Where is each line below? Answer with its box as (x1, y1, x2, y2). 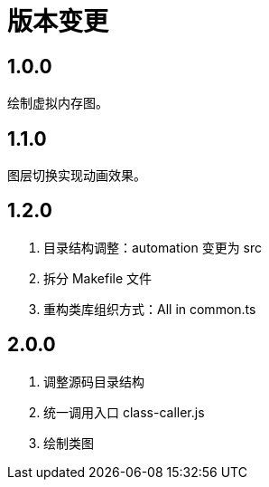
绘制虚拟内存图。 (7, 95, 108, 111)
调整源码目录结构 (43, 373, 144, 389)
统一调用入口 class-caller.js (43, 404, 205, 420)
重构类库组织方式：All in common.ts (43, 301, 256, 317)
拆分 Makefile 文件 (43, 270, 153, 286)
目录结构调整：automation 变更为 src (43, 239, 263, 255)
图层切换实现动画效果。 (7, 167, 146, 184)
